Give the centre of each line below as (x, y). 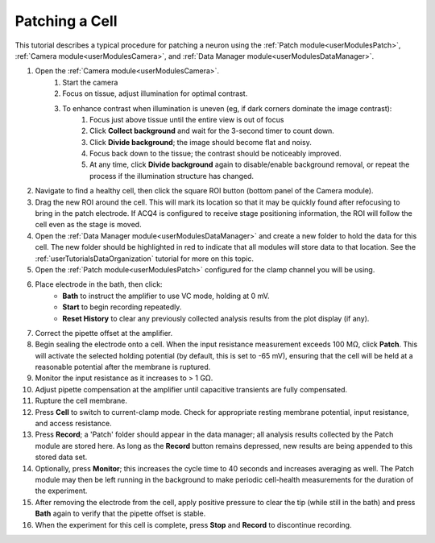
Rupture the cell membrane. (81, 401)
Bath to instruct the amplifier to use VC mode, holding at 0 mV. (166, 296)
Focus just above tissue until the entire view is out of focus (187, 119)
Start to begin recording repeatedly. (122, 307)
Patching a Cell (66, 21)
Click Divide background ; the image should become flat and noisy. (201, 142)
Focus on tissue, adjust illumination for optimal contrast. (155, 93)
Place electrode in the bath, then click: (99, 284)
